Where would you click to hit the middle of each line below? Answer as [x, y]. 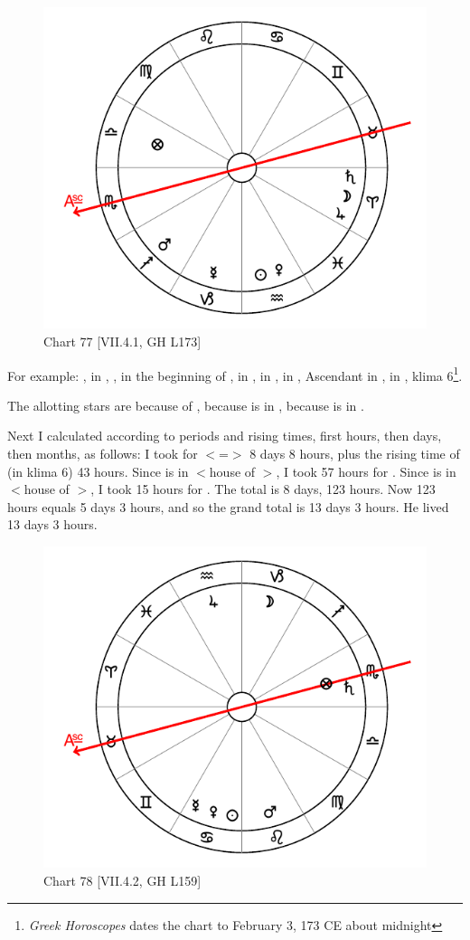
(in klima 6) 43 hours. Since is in [98, 471]
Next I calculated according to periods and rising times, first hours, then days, [225, 436]
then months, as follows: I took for [103, 454]
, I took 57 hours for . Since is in [366, 471]
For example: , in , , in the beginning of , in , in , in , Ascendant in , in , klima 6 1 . [235, 374]
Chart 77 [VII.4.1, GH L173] [122, 341]
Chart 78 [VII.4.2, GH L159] [122, 880]
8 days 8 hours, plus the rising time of [355, 454]
